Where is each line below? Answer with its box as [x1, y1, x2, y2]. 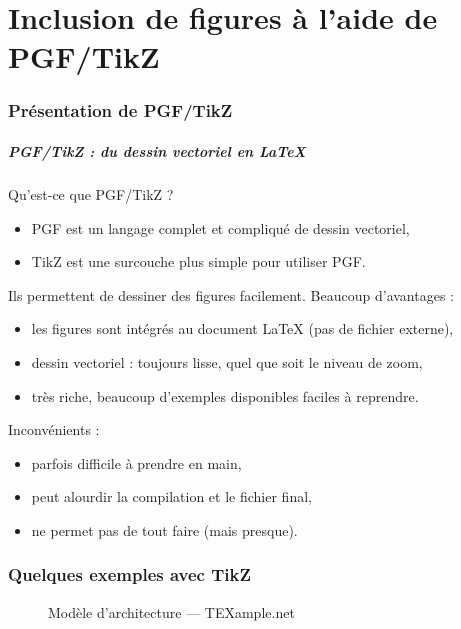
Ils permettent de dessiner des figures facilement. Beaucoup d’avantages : [8, 284, 454, 305]
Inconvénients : [8, 419, 100, 440]
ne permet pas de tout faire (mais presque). [31, 519, 298, 540]
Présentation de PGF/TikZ [8, 98, 233, 123]
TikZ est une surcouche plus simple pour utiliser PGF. [31, 251, 366, 272]
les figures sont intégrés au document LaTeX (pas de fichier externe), [31, 318, 454, 339]
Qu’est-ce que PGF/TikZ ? [8, 183, 174, 204]
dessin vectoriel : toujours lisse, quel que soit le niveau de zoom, [31, 351, 423, 372]
